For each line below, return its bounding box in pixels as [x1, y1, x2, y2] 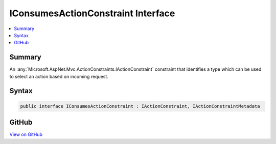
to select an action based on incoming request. [9, 73, 108, 79]
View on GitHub [9, 131, 43, 137]
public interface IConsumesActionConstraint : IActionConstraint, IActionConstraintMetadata [20, 103, 260, 109]
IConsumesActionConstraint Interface [9, 8, 175, 19]
